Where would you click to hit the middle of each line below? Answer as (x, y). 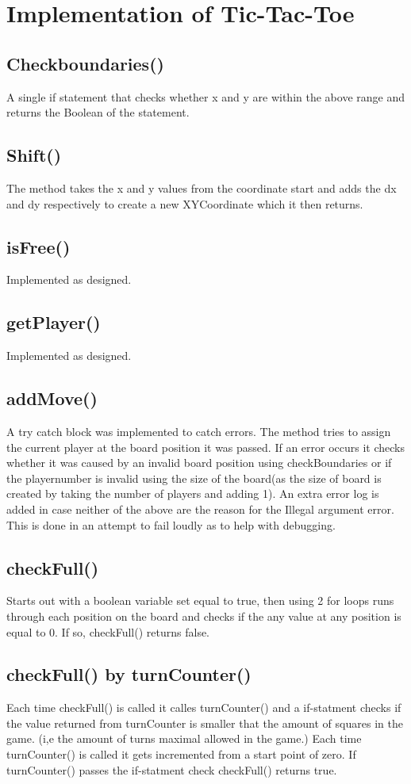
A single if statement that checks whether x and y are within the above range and (205, 96)
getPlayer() (54, 322)
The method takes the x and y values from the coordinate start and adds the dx (202, 187)
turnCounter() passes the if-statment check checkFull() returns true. (172, 769)
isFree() (38, 246)
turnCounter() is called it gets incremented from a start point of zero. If (181, 754)
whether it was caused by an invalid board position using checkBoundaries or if (199, 463)
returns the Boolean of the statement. (98, 112)
